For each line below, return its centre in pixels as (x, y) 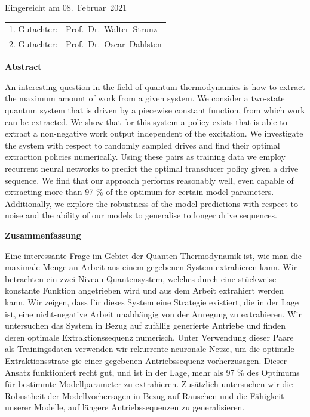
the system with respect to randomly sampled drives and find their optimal (142, 145)
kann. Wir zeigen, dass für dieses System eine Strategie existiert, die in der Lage (152, 302)
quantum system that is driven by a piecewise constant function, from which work (155, 110)
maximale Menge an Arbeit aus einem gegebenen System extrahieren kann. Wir (151, 267)
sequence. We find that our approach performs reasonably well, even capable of (149, 180)
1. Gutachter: (33, 29)
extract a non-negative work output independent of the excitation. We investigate (154, 133)
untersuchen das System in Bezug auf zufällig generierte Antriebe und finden (145, 325)
